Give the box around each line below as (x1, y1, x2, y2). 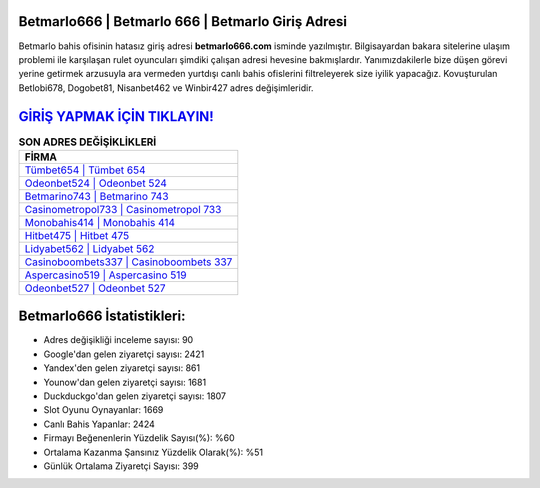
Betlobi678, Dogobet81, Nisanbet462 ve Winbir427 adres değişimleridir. (18, 81, 314, 94)
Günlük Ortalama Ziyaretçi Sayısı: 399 (43, 460, 199, 472)
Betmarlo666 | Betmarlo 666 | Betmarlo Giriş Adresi (18, 13, 347, 30)
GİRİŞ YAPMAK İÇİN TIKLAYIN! (18, 108, 214, 125)
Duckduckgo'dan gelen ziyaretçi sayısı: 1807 (43, 390, 227, 402)
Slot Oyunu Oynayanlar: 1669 (43, 404, 164, 416)
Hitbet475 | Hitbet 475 (24, 228, 130, 242)
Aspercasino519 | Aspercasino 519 (24, 268, 187, 282)
